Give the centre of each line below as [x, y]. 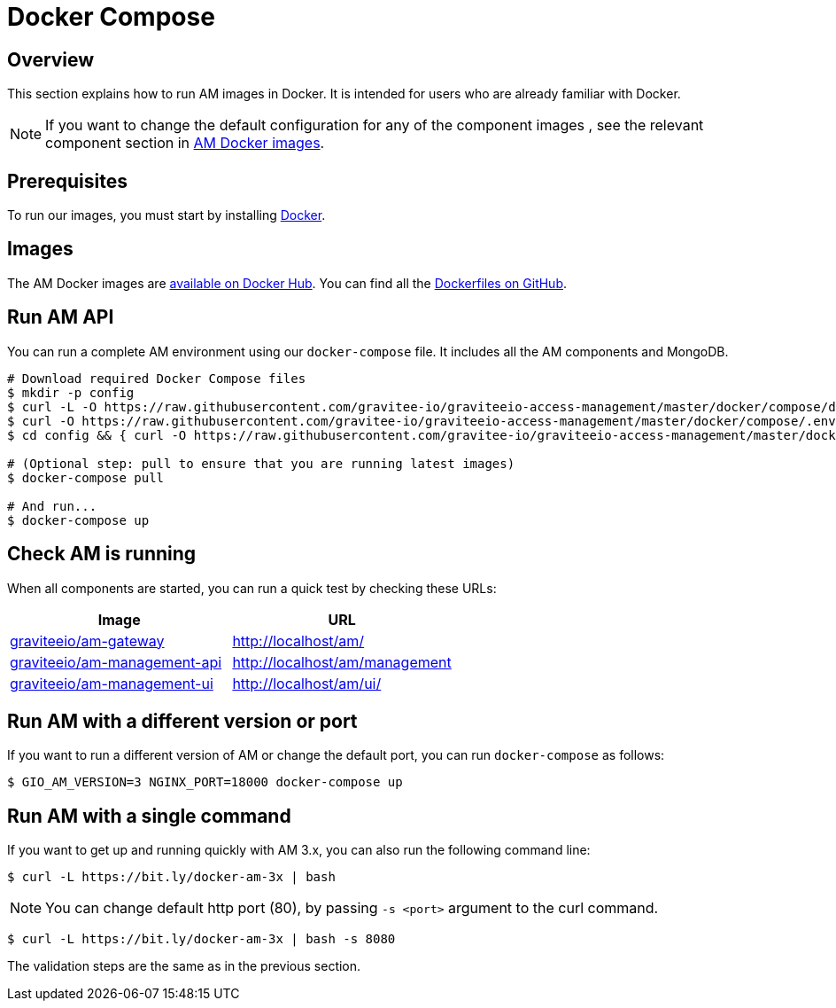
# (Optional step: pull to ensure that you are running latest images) [261, 463]
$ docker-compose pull [86, 477]
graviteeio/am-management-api [116, 662]
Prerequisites [67, 181]
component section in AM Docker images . [185, 143]
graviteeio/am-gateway [87, 641]
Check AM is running [102, 554]
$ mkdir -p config [71, 392]
